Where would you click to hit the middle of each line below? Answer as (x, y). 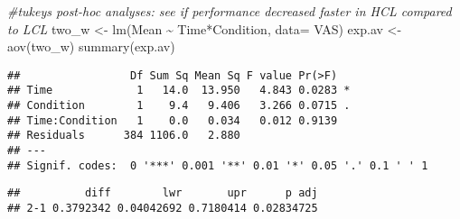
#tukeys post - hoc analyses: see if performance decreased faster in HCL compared (230, 11)
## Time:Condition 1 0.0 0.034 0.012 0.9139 (173, 120)
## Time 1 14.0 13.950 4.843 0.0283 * (179, 91)
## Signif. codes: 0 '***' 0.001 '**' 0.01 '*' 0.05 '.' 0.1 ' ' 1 (218, 165)
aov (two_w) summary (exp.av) (91, 46)
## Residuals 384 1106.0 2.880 (124, 136)
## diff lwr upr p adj (163, 193)
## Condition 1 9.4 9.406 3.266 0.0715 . (179, 106)
